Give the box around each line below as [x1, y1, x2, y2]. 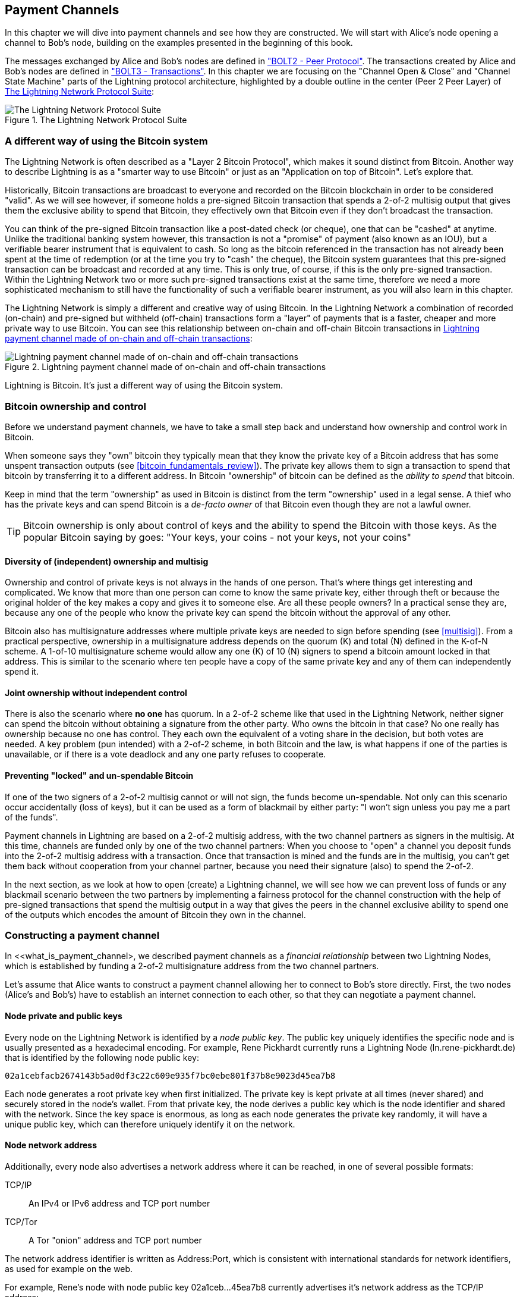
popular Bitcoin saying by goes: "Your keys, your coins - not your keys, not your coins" [23, 531, 411, 543]
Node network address [5, 1140, 97, 1151]
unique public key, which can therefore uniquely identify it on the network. [5, 1119, 295, 1129]
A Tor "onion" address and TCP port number [29, 1235, 202, 1245]
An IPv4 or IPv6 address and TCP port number [29, 1198, 210, 1208]
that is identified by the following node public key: [5, 1052, 199, 1063]
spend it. [5, 666, 39, 677]
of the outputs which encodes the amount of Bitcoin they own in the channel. [5, 909, 306, 920]
